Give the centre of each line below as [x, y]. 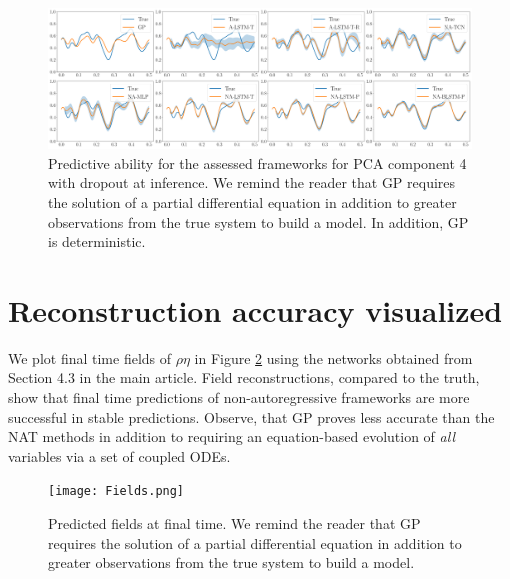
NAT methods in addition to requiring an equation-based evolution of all [231, 436]
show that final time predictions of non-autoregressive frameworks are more [239, 397]
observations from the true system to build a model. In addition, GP [258, 221]
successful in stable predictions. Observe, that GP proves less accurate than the [251, 416]
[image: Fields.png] [116, 491]
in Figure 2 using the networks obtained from [333, 357]
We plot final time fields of [90, 357]
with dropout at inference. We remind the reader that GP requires [252, 182]
